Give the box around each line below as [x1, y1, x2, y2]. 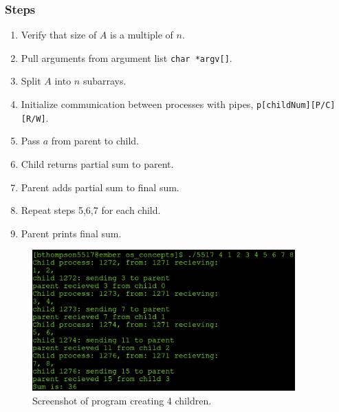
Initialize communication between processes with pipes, [21, 97, 254, 111]
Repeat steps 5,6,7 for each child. [21, 203, 161, 217]
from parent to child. [51, 133, 139, 148]
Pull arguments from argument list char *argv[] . [21, 50, 232, 65]
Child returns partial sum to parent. [21, 156, 174, 171]
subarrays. [83, 74, 127, 88]
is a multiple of [110, 28, 173, 42]
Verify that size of [21, 28, 97, 42]
